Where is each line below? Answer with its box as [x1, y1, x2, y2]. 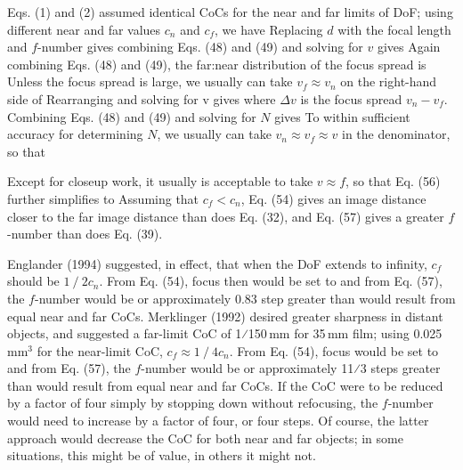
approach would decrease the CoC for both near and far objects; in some [7, 428, 403, 447]
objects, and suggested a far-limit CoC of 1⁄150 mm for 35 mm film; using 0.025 [7, 324, 443, 343]
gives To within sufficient [274, 107, 410, 126]
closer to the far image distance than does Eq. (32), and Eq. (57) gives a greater [7, 207, 444, 225]
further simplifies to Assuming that [7, 189, 199, 207]
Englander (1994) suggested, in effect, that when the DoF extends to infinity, [7, 254, 427, 272]
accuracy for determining [7, 125, 143, 143]
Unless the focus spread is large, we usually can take [7, 72, 293, 91]
